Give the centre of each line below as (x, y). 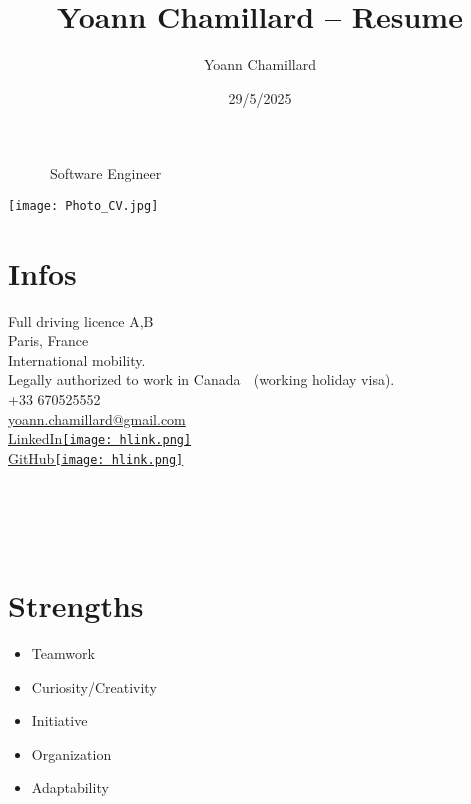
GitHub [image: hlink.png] (96, 457)
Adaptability (70, 787)
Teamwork (63, 653)
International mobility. (77, 359)
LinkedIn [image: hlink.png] (100, 438)
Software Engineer (105, 173)
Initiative (59, 720)
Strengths (76, 605)
